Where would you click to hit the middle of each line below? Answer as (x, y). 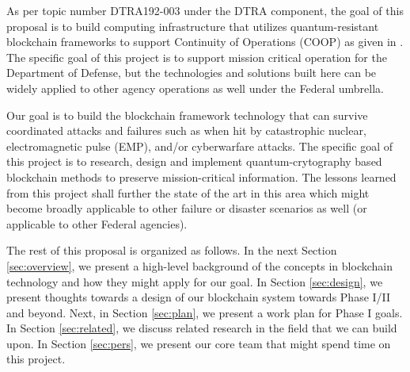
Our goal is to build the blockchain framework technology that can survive (187, 115)
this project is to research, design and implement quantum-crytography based (194, 161)
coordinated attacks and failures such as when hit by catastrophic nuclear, (186, 130)
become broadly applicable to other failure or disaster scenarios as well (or (187, 208)
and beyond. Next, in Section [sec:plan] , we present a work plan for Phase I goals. (205, 312)
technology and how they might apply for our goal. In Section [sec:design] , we (195, 281)
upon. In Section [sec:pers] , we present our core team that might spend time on (199, 343)
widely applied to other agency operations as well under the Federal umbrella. (195, 88)
